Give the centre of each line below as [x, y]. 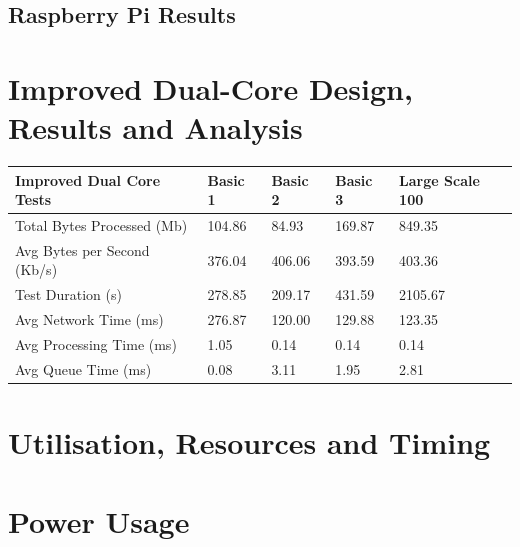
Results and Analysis [155, 127]
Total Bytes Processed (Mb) [101, 225]
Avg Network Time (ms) [89, 319]
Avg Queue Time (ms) [83, 368]
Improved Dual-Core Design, [210, 87]
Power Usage [99, 520]
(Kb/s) [36, 269]
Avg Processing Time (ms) [96, 344]
